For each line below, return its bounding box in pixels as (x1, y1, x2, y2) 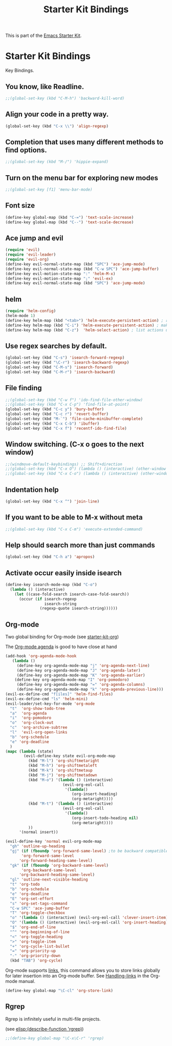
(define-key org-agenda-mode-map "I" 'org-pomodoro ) (14, 677, 130, 682)
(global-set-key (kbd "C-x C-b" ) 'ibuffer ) (5, 421, 100, 426)
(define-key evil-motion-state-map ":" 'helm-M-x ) (5, 271, 116, 276)
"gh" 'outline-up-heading (10, 844, 66, 849)
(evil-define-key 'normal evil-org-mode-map (5, 839, 102, 844)
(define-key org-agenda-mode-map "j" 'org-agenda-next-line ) (16, 663, 150, 668)
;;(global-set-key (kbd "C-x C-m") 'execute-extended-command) (5, 527, 143, 532)
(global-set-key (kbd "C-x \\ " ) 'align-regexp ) (5, 123, 109, 129)
